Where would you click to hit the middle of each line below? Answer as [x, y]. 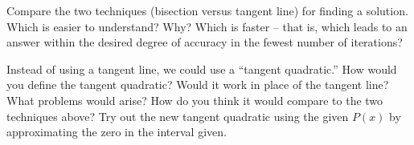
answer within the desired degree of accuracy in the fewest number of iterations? [205, 42]
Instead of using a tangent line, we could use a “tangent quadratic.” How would [202, 68]
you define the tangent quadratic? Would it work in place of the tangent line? [198, 85]
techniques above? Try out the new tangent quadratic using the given [178, 116]
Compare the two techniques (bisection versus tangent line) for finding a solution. [207, 10]
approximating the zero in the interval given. [117, 132]
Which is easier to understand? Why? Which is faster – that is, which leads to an [207, 26]
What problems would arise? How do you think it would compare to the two [195, 100]
